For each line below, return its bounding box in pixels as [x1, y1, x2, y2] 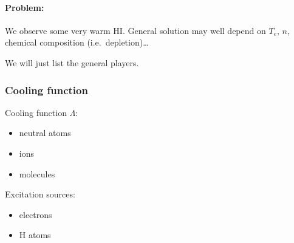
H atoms [19, 228, 51, 241]
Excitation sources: [5, 188, 75, 200]
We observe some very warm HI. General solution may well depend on [5, 24, 266, 36]
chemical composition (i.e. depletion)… [5, 36, 149, 49]
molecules [19, 167, 55, 180]
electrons [19, 208, 52, 221]
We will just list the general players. [5, 56, 139, 69]
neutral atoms [19, 126, 71, 139]
